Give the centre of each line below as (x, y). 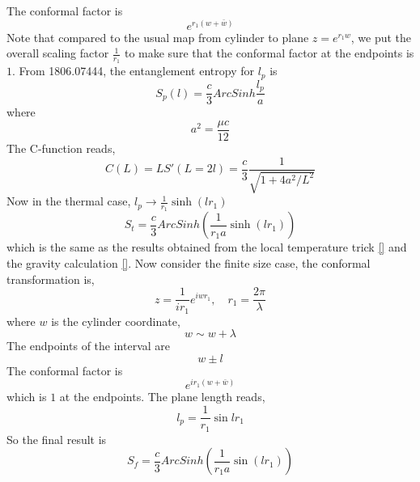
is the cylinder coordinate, (116, 321)
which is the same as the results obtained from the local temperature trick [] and (207, 247)
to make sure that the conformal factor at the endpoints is (269, 53)
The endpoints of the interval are (88, 346)
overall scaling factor (58, 53)
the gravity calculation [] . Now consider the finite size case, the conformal (189, 262)
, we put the (381, 37)
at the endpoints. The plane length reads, (162, 397)
